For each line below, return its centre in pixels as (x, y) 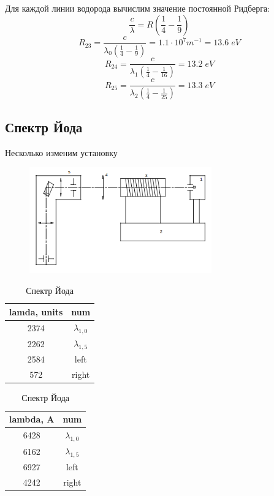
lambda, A (32, 419)
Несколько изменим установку (61, 152)
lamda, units (36, 311)
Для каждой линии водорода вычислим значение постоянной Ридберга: (138, 8)
